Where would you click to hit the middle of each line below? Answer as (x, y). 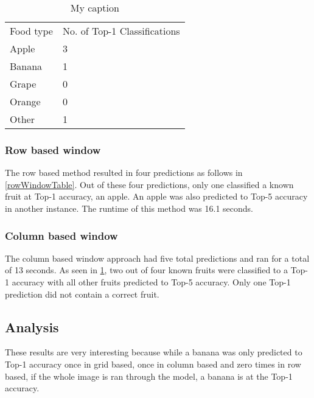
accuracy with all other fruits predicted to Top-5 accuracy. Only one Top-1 (151, 282)
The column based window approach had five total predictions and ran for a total (157, 258)
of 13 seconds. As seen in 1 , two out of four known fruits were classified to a (146, 270)
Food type (31, 31)
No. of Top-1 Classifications (121, 31)
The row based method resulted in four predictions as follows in (124, 173)
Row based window (53, 149)
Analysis (32, 326)
